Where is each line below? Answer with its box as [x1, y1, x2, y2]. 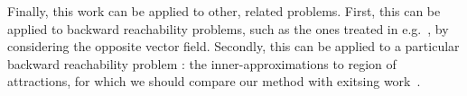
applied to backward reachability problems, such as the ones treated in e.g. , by [7, 19, 449, 38]
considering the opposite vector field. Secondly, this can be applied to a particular [7, 37, 460, 56]
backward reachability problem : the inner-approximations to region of [7, 54, 397, 73]
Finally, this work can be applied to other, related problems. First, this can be [7, 2, 441, 20]
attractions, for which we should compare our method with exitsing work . [7, 72, 421, 91]
